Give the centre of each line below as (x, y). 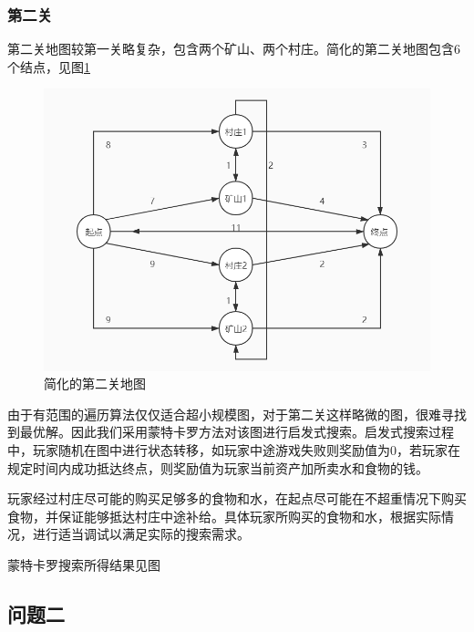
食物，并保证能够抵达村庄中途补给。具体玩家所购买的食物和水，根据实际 (224, 516)
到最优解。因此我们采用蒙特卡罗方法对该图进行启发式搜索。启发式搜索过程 (231, 432)
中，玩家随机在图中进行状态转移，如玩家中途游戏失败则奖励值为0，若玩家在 (234, 450)
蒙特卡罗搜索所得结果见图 (84, 565)
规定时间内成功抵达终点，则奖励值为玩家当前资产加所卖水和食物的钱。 (218, 467)
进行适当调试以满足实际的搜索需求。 (141, 534)
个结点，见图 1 (49, 66)
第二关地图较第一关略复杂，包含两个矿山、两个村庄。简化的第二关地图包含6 (234, 49)
